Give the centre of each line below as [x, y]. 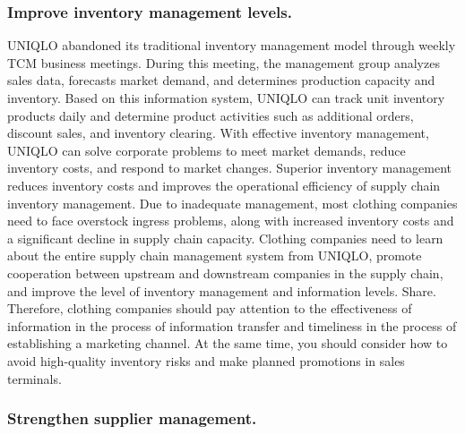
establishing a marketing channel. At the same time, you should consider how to [228, 343]
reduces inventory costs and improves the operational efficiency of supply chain [224, 185]
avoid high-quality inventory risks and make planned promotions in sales [206, 360]
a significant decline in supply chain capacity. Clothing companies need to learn [225, 238]
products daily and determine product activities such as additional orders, [211, 115]
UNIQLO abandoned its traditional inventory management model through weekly [232, 45]
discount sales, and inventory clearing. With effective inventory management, [218, 133]
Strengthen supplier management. [132, 418]
